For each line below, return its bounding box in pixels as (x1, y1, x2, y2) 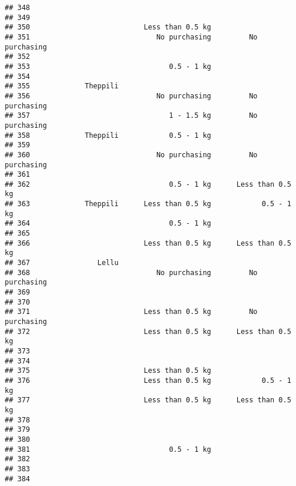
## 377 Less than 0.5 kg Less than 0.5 (5, 396, 291, 405)
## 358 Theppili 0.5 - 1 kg (5, 131, 211, 140)
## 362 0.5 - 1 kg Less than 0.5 (5, 180, 291, 189)
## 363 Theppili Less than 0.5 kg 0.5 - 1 (5, 200, 291, 209)
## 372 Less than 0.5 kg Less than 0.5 (5, 327, 291, 336)
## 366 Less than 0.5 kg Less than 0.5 (5, 239, 291, 247)
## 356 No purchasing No (5, 91, 258, 100)
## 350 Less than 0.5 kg (5, 23, 211, 32)
